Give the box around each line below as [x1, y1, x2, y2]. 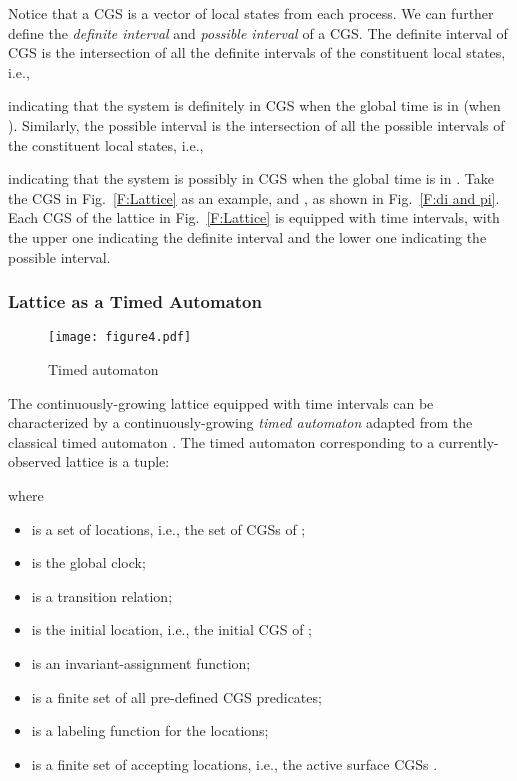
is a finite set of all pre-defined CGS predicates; [31, 686, 322, 707]
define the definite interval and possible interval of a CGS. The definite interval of [8, 22, 508, 43]
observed [8, 451, 62, 472]
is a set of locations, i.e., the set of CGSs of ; [31, 518, 306, 539]
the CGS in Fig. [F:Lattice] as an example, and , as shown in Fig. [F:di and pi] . [8, 187, 500, 208]
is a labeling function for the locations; [31, 720, 269, 741]
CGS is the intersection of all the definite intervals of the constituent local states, [8, 42, 506, 63]
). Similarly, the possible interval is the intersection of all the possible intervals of [8, 114, 505, 135]
